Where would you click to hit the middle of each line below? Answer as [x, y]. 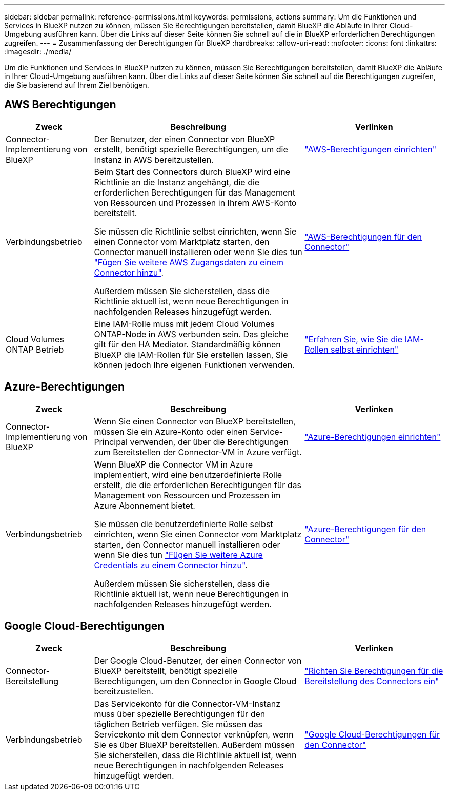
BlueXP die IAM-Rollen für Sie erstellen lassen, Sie [191, 354]
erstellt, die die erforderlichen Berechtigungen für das [198, 485]
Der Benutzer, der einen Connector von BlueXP [185, 139]
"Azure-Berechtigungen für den [365, 529]
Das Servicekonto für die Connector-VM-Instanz [187, 703]
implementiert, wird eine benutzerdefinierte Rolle [188, 474]
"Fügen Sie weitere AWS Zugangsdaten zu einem [189, 262]
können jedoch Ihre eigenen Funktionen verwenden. [194, 365]
